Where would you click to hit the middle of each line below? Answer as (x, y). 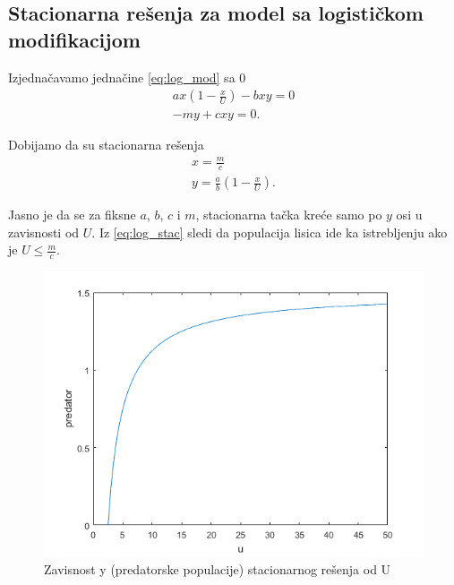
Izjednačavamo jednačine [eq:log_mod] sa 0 (127, 77)
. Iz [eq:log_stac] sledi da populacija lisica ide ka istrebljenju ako (270, 232)
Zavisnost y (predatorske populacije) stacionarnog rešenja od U (218, 568)
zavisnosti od (44, 232)
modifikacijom (74, 39)
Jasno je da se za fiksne (72, 215)
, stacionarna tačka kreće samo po (289, 215)
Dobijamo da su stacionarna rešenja (106, 145)
